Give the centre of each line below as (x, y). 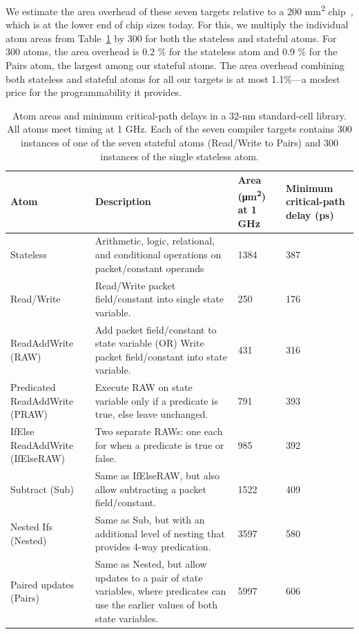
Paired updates (42, 584)
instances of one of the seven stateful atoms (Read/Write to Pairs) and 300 (179, 142)
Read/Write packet (135, 285)
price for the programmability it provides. (94, 92)
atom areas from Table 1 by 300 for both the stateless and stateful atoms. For (171, 38)
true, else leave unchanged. (152, 414)
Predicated (33, 387)
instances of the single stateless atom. (179, 156)
